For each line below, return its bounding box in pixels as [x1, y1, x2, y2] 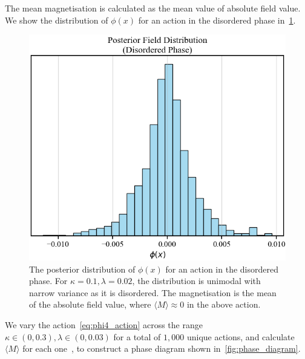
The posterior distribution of [29, 262, 136, 275]
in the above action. [186, 298, 261, 311]
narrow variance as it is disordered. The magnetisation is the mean [29, 286, 277, 299]
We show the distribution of [5, 13, 108, 26]
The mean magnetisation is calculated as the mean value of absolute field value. [5, 2, 301, 14]
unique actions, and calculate [186, 330, 295, 343]
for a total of [113, 330, 161, 343]
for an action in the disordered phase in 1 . [138, 13, 296, 26]
